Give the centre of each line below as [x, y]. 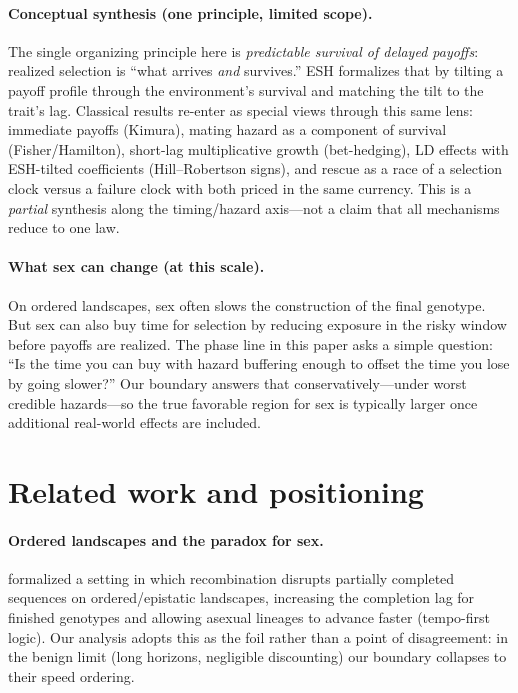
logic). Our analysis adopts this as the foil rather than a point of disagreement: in [258, 636]
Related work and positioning [216, 490]
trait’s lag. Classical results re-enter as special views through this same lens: [240, 109]
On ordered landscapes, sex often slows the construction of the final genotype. [247, 304]
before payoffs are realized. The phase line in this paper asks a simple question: [250, 343]
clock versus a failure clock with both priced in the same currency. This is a [240, 187]
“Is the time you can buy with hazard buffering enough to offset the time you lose [259, 363]
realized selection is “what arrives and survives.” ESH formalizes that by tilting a [256, 70]
